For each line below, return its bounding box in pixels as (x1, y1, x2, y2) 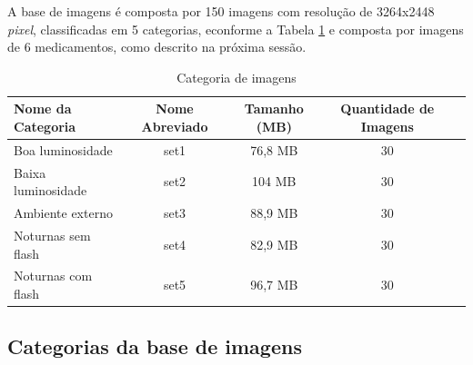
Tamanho (244, 99, 304, 118)
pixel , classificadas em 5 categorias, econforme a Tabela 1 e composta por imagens (7, 19, 464, 38)
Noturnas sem (14, 225, 91, 244)
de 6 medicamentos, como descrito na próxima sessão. (7, 37, 307, 56)
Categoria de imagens (176, 67, 297, 86)
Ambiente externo (14, 203, 113, 222)
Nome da (14, 99, 72, 118)
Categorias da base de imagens (7, 332, 302, 360)
